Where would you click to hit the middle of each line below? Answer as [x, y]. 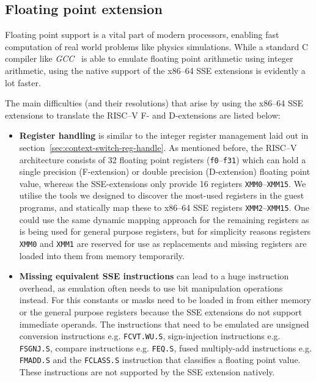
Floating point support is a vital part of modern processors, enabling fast [142, 35]
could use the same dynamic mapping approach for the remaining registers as [164, 219]
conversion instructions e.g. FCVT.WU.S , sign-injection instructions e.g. [150, 336]
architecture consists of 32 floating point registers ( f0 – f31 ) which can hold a [163, 159]
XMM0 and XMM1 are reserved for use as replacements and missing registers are [163, 243]
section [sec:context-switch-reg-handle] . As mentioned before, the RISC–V [158, 147]
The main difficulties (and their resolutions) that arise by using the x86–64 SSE [154, 103]
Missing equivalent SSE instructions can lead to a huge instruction [154, 276]
